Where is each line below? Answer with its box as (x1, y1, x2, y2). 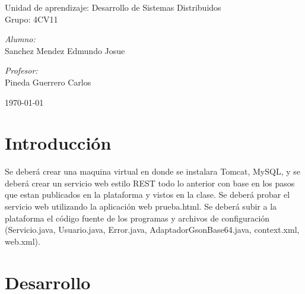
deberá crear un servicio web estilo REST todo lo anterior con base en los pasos (5, 176, 295, 189)
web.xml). (5, 235, 40, 247)
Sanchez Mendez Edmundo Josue (5, 44, 125, 56)
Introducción (5, 131, 112, 155)
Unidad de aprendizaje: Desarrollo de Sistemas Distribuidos (5, 1, 221, 13)
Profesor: (5, 64, 38, 77)
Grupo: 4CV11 (5, 12, 58, 25)
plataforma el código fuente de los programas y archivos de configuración (5, 211, 270, 224)
